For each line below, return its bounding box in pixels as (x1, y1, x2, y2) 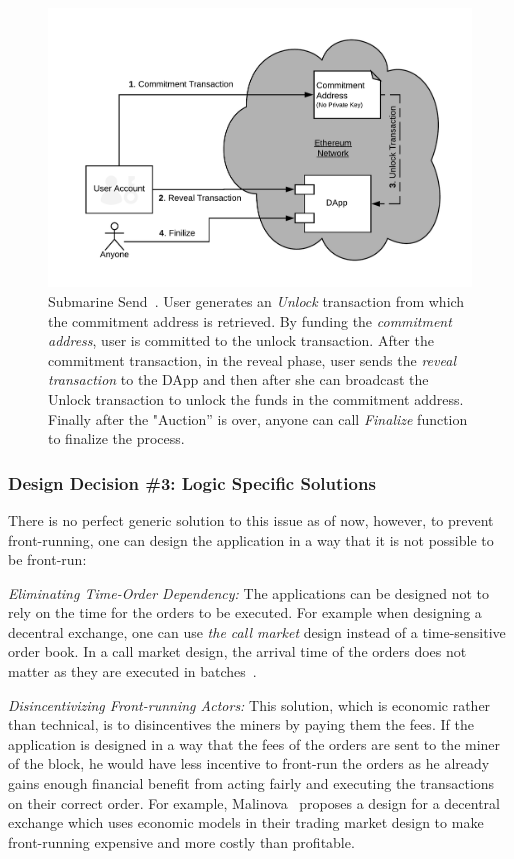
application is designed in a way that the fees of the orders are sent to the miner (8, 733, 501, 754)
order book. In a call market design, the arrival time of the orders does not (8, 641, 467, 662)
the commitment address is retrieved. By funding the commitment (48, 310, 452, 331)
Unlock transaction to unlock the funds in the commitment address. (48, 388, 464, 409)
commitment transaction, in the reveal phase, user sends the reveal (48, 349, 456, 370)
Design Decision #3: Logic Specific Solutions (8, 470, 376, 495)
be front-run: (8, 549, 87, 570)
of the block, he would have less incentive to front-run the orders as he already (8, 753, 490, 774)
